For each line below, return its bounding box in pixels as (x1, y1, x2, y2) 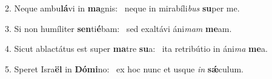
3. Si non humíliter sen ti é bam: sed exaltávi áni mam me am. (5, 22, 232, 34)
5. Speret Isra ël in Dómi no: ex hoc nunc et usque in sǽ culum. (5, 62, 244, 75)
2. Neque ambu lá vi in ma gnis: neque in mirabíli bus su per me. (5, 2, 240, 14)
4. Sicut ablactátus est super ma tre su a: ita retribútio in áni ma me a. (5, 42, 268, 55)
